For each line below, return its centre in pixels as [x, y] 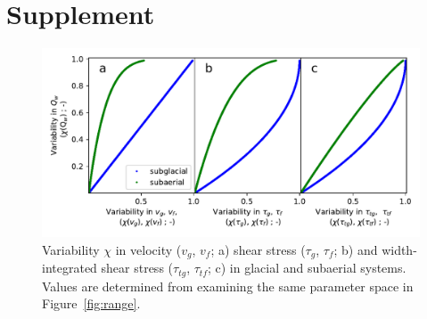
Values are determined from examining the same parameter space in [228, 286]
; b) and [356, 249]
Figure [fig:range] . [91, 303]
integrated [70, 268]
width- [399, 249]
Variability [71, 249]
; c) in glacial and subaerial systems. [307, 268]
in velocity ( [148, 249]
